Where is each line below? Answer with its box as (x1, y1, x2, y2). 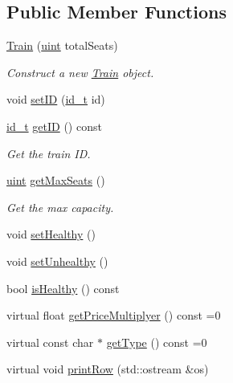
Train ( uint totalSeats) (6, 37, 118, 54)
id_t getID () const (6, 117, 102, 134)
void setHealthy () (6, 226, 96, 242)
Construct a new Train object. (6, 63, 154, 80)
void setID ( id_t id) (6, 91, 105, 108)
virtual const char (6, 333, 94, 350)
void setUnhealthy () (6, 252, 108, 269)
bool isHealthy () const (6, 279, 120, 296)
